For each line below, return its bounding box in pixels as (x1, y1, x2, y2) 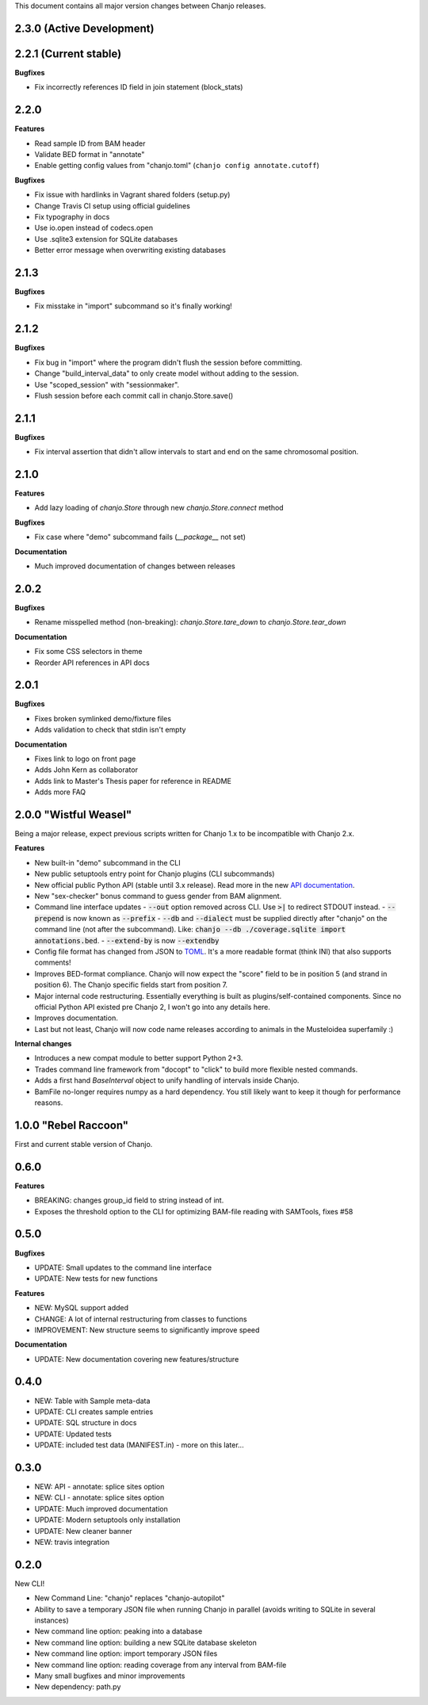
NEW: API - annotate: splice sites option (34, 1482, 165, 1492)
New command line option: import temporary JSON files (34, 1649, 218, 1658)
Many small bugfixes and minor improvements (34, 1671, 185, 1680)
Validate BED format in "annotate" (34, 150, 145, 159)
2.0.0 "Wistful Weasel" (14, 808, 132, 821)
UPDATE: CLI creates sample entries (34, 1407, 154, 1416)
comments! (34, 958, 71, 967)
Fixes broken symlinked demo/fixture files (34, 713, 172, 723)
